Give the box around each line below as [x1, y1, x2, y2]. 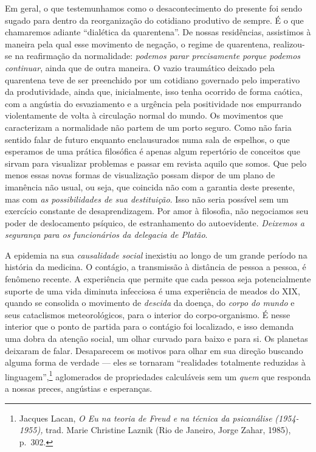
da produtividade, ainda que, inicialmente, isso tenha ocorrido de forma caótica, [5, 85, 303, 98]
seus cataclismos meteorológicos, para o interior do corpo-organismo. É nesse [5, 308, 290, 321]
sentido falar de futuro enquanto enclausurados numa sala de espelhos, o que [5, 133, 290, 145]
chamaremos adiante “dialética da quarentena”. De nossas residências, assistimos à [5, 26, 311, 38]
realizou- [273, 37, 305, 50]
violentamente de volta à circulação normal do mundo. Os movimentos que [5, 109, 283, 122]
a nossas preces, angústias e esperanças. [5, 382, 153, 395]
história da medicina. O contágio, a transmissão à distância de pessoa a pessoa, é [5, 260, 306, 273]
